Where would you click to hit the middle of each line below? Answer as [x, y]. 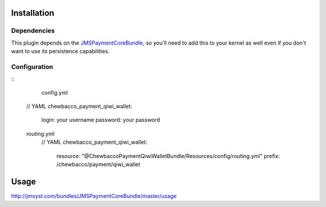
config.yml [55, 92]
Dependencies [33, 31]
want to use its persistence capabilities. [60, 51]
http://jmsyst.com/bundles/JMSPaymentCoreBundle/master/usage [94, 196]
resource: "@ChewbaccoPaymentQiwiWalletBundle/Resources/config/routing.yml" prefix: [168, 156]
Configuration [32, 66]
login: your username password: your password [101, 120]
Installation [33, 13]
